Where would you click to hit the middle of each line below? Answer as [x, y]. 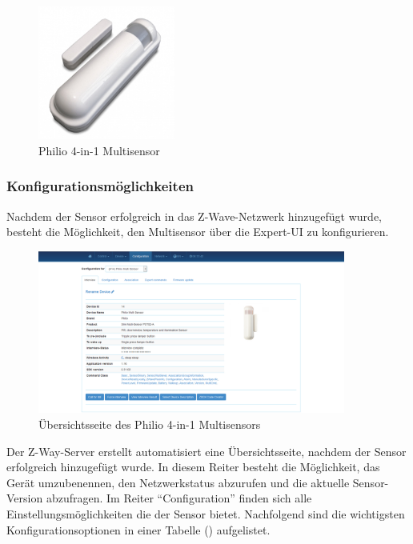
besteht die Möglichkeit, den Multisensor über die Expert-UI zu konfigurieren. [198, 232]
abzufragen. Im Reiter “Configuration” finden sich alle [179, 498]
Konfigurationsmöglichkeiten [100, 186]
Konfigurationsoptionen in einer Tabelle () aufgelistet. [138, 529]
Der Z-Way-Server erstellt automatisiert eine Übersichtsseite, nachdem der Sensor [206, 451]
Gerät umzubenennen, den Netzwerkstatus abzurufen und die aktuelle [178, 482]
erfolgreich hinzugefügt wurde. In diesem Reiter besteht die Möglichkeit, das [193, 467]
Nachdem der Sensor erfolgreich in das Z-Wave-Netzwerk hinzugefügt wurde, [194, 216]
